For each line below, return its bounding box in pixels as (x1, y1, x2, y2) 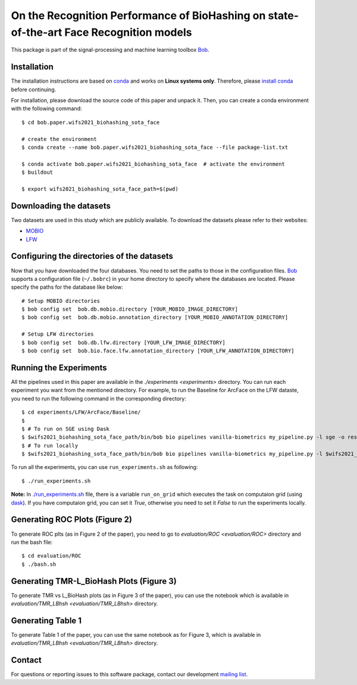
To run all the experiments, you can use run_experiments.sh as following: (11, 464, 198, 471)
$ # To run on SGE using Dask (21, 426, 110, 432)
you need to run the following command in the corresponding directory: (11, 395, 187, 402)
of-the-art (11, 26, 62, 39)
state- (268, 9, 299, 22)
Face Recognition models (64, 26, 192, 39)
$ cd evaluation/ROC (21, 552, 82, 559)
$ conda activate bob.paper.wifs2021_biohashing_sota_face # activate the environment (21, 161, 286, 167)
